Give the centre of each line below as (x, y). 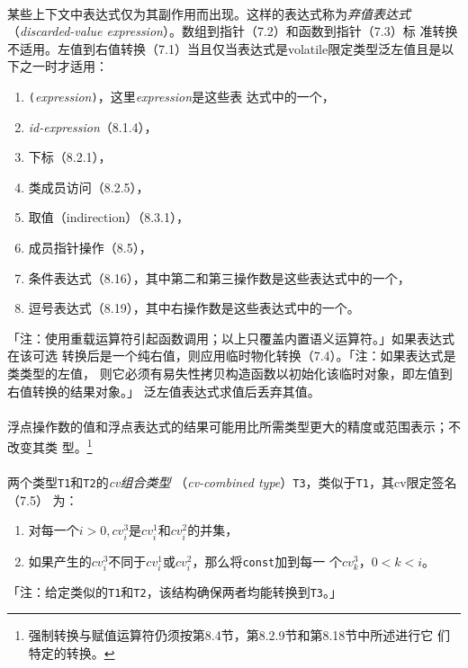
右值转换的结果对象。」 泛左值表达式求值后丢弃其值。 (164, 391)
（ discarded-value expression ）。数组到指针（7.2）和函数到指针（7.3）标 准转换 (233, 31)
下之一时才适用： (58, 66)
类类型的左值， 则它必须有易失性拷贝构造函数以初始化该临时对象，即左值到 (230, 373)
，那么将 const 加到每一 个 (267, 561)
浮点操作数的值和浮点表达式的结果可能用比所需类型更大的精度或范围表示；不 (234, 426)
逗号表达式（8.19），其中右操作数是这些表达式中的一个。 (194, 308)
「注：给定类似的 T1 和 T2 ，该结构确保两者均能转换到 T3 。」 (175, 591)
